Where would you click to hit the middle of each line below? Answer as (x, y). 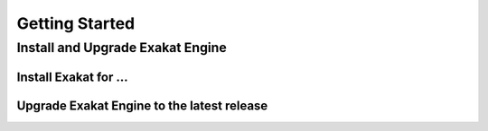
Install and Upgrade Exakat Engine (122, 48)
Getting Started (76, 23)
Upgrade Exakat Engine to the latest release (142, 105)
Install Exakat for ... (72, 77)
